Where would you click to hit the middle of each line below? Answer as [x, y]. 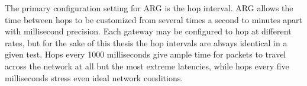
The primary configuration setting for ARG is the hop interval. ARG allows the [149, 8]
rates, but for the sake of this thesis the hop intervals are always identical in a [146, 42]
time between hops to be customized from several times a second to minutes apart [153, 19]
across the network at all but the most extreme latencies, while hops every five [147, 66]
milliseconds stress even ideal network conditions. [94, 77]
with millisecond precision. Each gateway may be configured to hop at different [148, 31]
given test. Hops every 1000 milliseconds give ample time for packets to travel [146, 54]
